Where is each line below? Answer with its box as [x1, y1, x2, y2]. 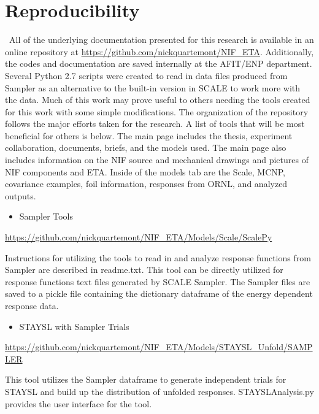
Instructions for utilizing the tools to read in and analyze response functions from [5, 251, 311, 264]
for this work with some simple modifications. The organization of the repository [5, 105, 309, 118]
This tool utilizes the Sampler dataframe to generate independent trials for [5, 373, 286, 386]
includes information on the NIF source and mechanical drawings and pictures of [5, 153, 309, 166]
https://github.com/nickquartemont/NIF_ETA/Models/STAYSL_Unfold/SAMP [5, 340, 313, 353]
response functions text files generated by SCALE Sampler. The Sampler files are [5, 275, 310, 288]
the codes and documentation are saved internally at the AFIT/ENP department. [5, 57, 312, 70]
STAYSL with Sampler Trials [19, 320, 129, 332]
